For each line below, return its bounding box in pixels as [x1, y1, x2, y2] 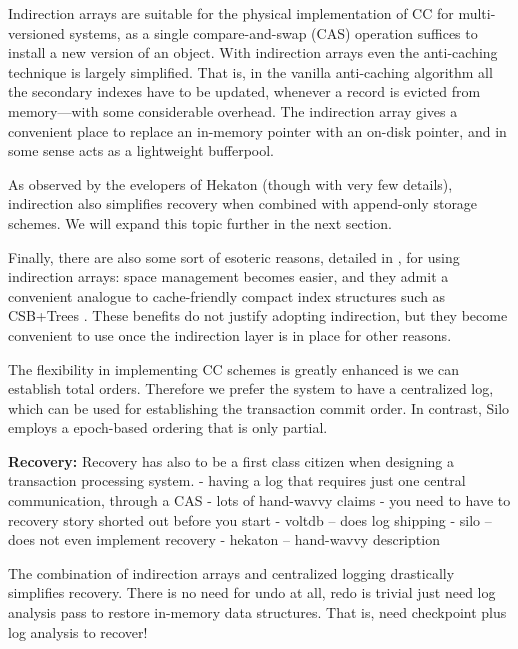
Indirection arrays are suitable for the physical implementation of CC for [8, 3, 454, 23]
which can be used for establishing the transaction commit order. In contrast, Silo [8, 397, 510, 418]
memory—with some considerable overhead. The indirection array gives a [8, 100, 458, 121]
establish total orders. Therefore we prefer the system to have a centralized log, [8, 378, 494, 399]
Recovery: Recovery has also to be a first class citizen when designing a [8, 450, 454, 471]
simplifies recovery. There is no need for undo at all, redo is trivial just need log [8, 582, 496, 603]
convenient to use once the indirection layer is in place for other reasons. [8, 324, 452, 345]
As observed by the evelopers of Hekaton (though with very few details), [8, 173, 453, 194]
